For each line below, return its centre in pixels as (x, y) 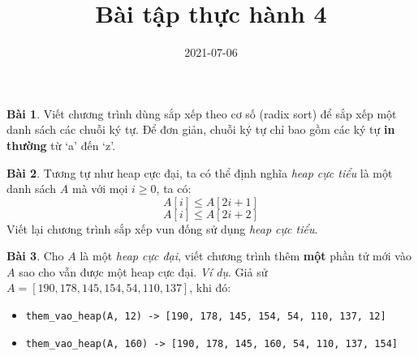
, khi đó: (210, 287)
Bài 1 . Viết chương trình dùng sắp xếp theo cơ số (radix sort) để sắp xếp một (202, 113)
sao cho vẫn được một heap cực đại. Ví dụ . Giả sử (143, 271)
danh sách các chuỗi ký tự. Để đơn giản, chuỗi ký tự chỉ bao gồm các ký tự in (201, 129)
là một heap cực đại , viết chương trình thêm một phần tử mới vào (246, 256)
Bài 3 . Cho (35, 256)
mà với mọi (100, 189)
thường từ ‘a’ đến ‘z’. (61, 145)
